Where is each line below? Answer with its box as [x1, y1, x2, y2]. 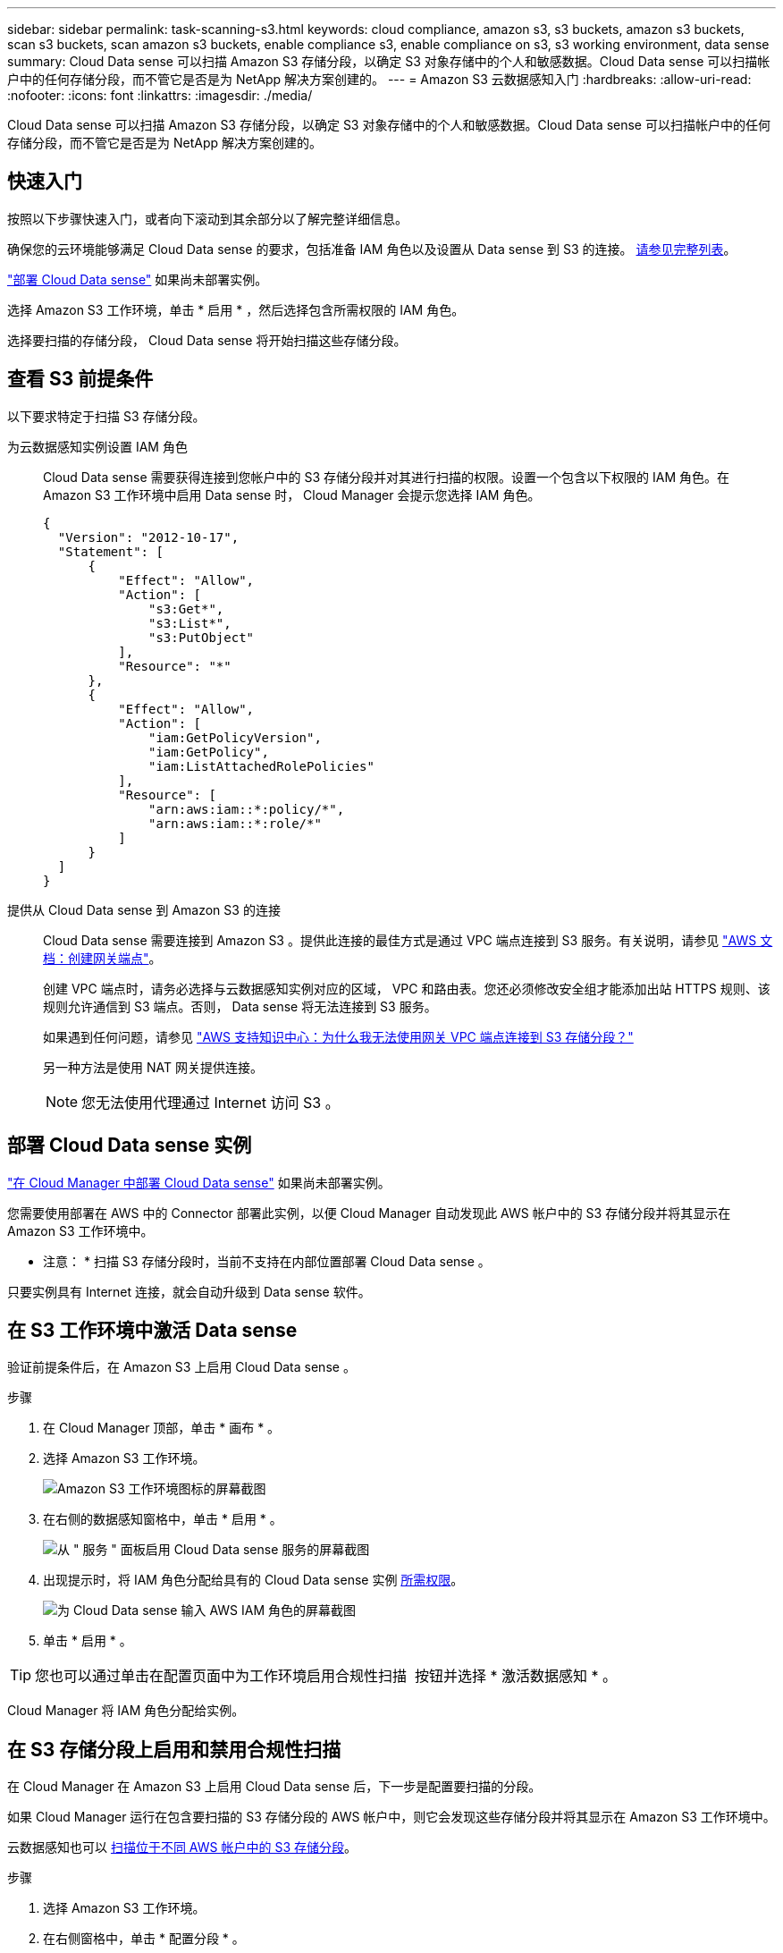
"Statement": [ [57, 544, 164, 559]
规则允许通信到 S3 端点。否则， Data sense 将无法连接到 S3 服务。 [43, 998, 437, 1014]
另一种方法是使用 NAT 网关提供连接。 [43, 1059, 263, 1075]
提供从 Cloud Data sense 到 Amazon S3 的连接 [7, 901, 281, 917]
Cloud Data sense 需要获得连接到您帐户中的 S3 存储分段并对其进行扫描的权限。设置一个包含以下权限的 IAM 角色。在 [43, 469, 729, 485]
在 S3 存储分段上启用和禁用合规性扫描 [7, 1737, 341, 1761]
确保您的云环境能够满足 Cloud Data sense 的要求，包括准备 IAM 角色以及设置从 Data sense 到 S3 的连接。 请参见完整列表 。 [7, 241, 737, 257]
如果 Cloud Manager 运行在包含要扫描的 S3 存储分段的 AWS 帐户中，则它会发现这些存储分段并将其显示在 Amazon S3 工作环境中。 [7, 1809, 776, 1825]
